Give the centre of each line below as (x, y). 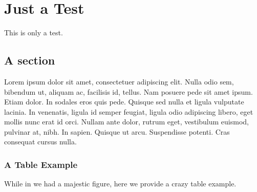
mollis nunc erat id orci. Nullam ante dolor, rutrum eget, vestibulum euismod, (127, 122)
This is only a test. (34, 33)
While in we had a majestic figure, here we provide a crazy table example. (120, 184)
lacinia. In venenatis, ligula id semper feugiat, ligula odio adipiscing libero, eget (129, 111)
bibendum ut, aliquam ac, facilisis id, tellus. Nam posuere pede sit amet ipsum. (128, 91)
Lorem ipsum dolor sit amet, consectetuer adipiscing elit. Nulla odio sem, (119, 81)
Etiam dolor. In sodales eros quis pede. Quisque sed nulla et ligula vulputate (124, 102)
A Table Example (41, 164)
